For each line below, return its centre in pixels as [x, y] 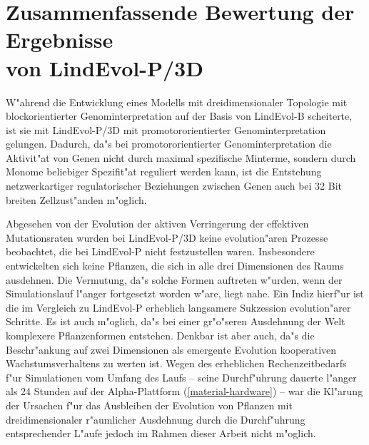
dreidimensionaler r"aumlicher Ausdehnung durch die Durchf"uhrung [156, 419]
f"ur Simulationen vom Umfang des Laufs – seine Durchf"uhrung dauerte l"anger [181, 377]
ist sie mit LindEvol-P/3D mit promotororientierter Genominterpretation [166, 129]
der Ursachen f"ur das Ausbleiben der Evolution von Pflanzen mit [149, 405]
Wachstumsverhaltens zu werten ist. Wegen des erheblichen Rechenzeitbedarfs [176, 363]
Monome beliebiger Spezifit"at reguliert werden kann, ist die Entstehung [164, 172]
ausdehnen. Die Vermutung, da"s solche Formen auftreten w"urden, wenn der [174, 279]
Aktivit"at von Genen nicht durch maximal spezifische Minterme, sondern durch [181, 157]
